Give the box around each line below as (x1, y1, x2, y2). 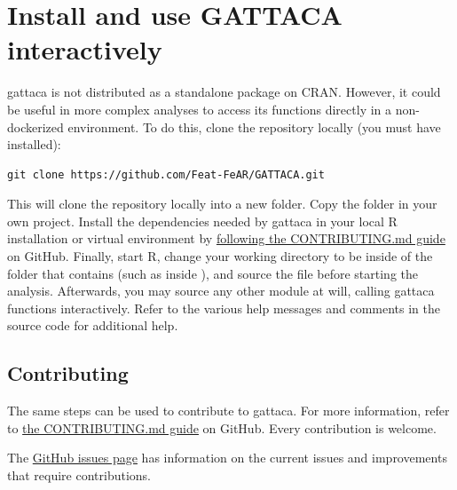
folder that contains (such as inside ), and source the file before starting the (7, 264, 419, 282)
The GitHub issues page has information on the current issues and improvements (7, 448, 447, 467)
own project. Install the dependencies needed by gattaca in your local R (7, 211, 398, 230)
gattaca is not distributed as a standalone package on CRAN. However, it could (7, 83, 441, 101)
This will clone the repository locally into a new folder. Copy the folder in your (7, 194, 437, 213)
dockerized (7, 117, 64, 136)
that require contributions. (7, 466, 152, 485)
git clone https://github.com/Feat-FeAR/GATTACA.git (7, 168, 325, 181)
